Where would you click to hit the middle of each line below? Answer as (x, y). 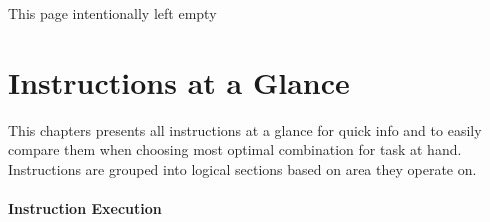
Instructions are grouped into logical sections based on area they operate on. (242, 168)
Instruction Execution (85, 208)
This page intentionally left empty (112, 13)
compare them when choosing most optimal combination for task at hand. (235, 149)
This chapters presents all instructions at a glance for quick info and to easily (245, 129)
